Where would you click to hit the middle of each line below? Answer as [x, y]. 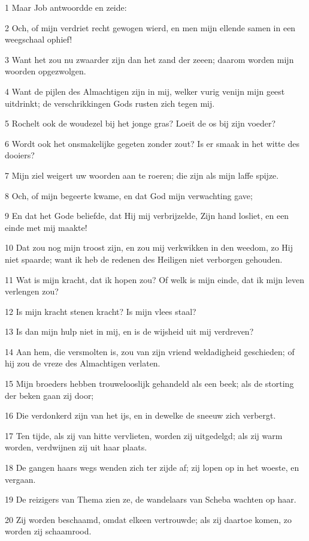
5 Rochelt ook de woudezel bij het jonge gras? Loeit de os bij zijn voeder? [140, 123]
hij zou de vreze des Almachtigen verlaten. [83, 363]
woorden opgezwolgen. [46, 71]
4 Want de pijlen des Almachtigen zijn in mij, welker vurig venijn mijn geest [145, 91]
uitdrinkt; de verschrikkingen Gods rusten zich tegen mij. [110, 103]
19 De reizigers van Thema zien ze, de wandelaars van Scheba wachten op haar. [151, 499]
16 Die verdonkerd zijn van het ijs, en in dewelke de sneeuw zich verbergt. [140, 415]
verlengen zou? [32, 291]
